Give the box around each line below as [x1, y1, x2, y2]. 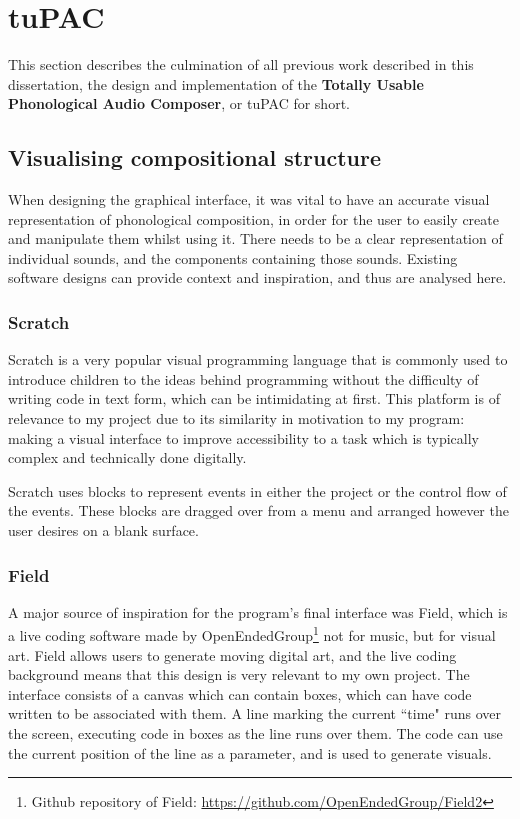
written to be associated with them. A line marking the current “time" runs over [8, 703, 501, 724]
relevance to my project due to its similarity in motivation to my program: [8, 408, 465, 429]
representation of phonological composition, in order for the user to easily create [8, 208, 499, 229]
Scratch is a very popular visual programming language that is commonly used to [8, 349, 508, 370]
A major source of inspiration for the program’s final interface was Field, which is [8, 601, 508, 622]
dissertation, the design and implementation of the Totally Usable [8, 73, 424, 94]
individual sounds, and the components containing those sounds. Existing [8, 247, 458, 268]
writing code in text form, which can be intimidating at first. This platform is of [8, 388, 500, 409]
